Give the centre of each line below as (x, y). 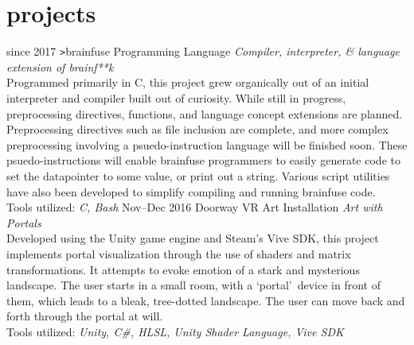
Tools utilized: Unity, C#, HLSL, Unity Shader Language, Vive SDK (175, 331)
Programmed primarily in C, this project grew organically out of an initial (188, 82)
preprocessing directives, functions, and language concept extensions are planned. (205, 113)
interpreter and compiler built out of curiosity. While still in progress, (176, 97)
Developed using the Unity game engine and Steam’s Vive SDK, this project (193, 238)
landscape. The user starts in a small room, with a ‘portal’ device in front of (193, 285)
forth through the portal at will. (85, 316)
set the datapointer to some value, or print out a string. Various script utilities (198, 175)
